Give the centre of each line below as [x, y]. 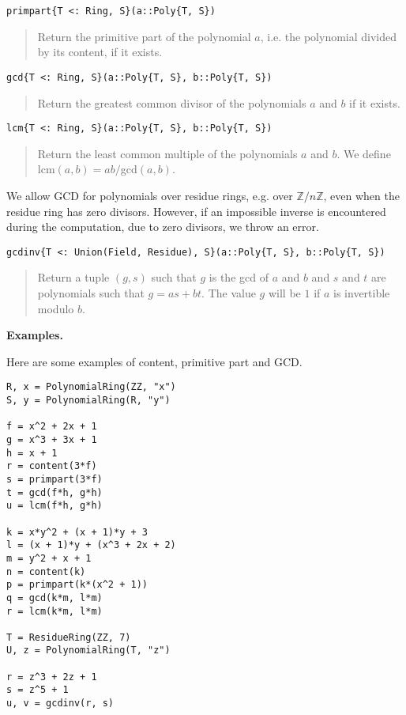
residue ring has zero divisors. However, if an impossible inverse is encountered [196, 211]
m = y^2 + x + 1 [49, 558]
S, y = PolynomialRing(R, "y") [88, 400]
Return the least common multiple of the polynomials [167, 153]
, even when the [361, 195]
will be [284, 292]
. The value [229, 292]
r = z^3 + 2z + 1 [52, 677]
